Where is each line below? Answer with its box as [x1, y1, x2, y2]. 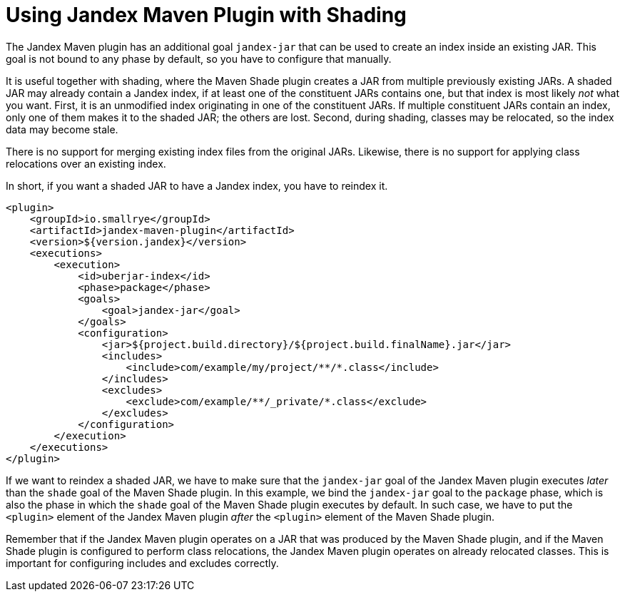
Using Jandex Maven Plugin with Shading [6, 3, 407, 27]
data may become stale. [6, 123, 118, 136]
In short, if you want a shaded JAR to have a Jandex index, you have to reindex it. [6, 179, 388, 192]
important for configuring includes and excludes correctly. [6, 556, 279, 569]
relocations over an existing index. [6, 157, 166, 170]
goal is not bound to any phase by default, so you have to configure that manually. [6, 52, 392, 65]
